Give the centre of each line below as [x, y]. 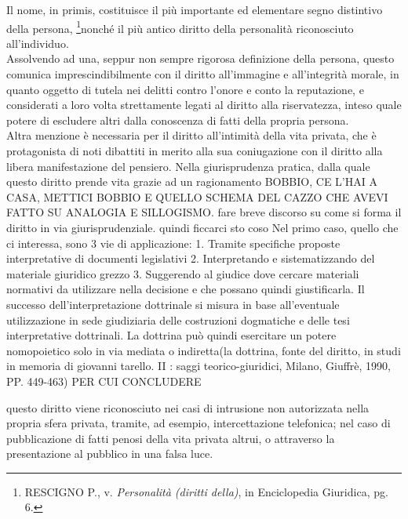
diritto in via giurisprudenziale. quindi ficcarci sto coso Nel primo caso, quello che [202, 227]
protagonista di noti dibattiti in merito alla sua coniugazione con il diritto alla [195, 151]
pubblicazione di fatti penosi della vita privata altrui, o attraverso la [171, 438]
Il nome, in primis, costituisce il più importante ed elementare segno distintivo [195, 9]
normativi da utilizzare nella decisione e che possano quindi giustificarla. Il [186, 289]
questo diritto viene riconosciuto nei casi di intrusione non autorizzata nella [188, 407]
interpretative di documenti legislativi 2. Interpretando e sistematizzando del [191, 258]
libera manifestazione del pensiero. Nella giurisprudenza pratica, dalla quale [188, 166]
